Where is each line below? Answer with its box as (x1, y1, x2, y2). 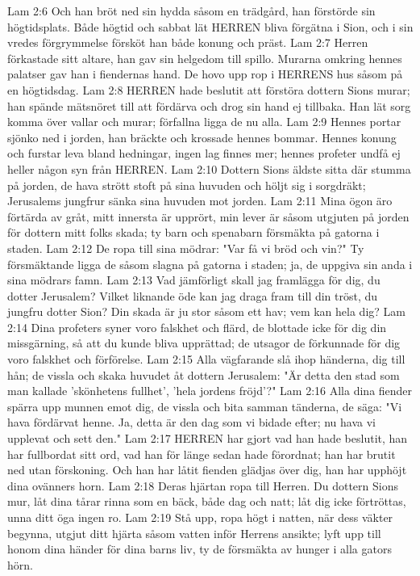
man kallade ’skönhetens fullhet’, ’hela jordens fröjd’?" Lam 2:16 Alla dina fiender (7, 382, 413, 399)
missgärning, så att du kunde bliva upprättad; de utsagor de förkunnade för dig (7, 334, 401, 351)
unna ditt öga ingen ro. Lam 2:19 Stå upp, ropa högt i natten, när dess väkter (7, 509, 393, 525)
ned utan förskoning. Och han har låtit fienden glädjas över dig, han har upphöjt (7, 461, 407, 478)
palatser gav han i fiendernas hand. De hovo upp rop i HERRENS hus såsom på (7, 65, 403, 82)
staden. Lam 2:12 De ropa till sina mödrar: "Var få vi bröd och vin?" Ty (7, 239, 364, 256)
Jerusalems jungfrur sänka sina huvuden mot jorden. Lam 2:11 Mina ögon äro (7, 192, 393, 209)
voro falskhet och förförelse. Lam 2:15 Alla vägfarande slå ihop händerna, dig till (7, 351, 405, 368)
